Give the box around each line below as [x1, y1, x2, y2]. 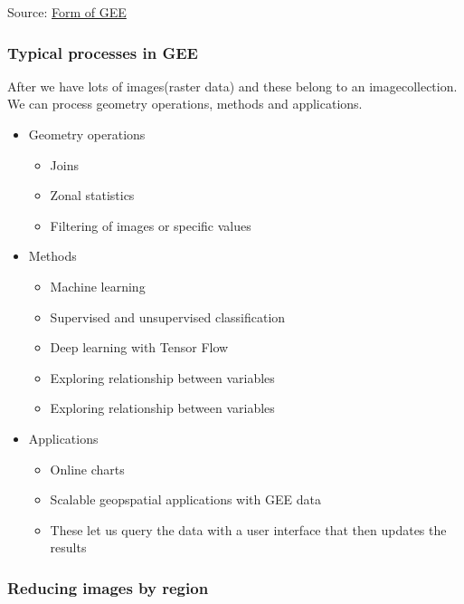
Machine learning [50, 276, 146, 295]
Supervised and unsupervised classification [50, 307, 286, 326]
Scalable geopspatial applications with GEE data [50, 490, 321, 509]
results [50, 538, 87, 557]
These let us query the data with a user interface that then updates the [50, 520, 447, 539]
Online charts [50, 459, 125, 478]
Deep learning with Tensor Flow [50, 338, 229, 357]
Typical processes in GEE [7, 41, 198, 63]
